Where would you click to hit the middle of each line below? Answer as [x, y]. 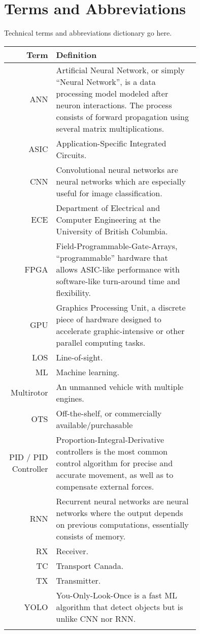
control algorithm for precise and [114, 463]
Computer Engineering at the [108, 219]
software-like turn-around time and [118, 281]
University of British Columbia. [112, 231]
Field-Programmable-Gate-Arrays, [117, 246]
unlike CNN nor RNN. [96, 618]
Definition [76, 54]
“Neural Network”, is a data [106, 81]
